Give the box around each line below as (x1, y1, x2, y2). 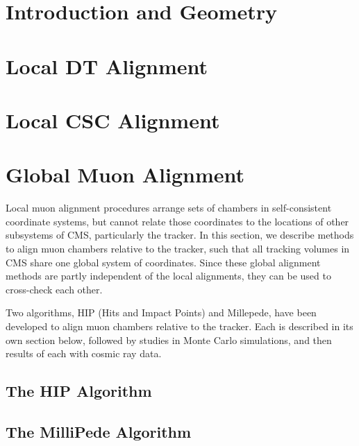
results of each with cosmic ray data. (6, 346, 162, 361)
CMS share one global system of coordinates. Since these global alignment (6, 255, 321, 269)
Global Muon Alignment (6, 160, 245, 189)
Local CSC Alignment (6, 105, 220, 134)
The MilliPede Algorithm (6, 420, 192, 442)
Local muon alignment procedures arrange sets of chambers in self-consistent (6, 200, 332, 215)
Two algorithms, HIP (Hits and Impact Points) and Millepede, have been (6, 305, 317, 320)
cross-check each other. (6, 282, 103, 296)
